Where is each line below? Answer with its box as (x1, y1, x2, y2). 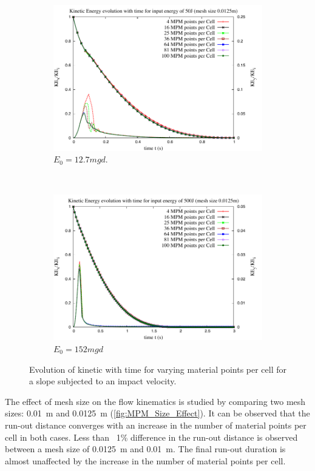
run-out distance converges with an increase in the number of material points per (5, 418, 307, 431)
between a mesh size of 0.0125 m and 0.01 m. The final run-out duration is (5, 443, 286, 455)
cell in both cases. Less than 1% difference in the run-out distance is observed (5, 430, 298, 443)
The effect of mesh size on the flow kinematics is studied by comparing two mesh (5, 395, 306, 407)
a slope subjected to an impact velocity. (29, 375, 177, 387)
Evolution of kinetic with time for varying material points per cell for (29, 362, 287, 375)
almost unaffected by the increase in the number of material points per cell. (5, 454, 286, 467)
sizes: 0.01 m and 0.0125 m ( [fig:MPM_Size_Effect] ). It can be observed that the (5, 407, 310, 419)
